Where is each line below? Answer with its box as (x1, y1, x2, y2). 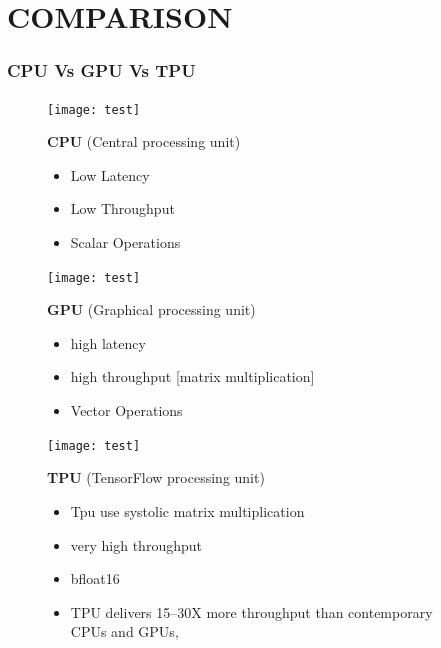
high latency (70, 332, 146, 353)
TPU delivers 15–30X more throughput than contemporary (70, 601, 433, 622)
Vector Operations (70, 400, 183, 421)
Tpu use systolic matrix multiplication (70, 500, 305, 521)
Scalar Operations (70, 232, 181, 253)
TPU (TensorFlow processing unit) (47, 467, 265, 488)
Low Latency (70, 164, 150, 185)
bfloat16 (70, 568, 120, 589)
